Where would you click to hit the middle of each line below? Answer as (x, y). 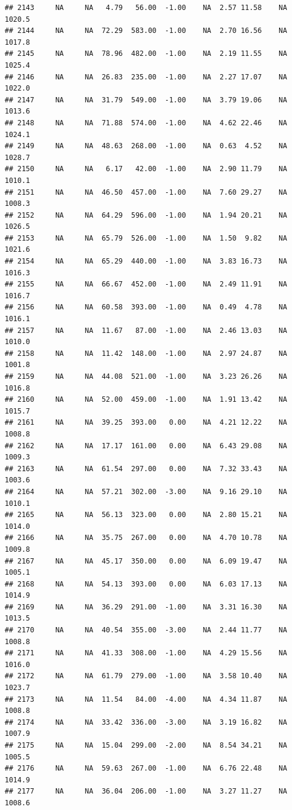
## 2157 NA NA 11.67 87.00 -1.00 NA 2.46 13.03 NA (146, 330)
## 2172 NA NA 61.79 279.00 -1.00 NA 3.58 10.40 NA (146, 676)
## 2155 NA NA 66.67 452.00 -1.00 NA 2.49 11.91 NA (146, 284)
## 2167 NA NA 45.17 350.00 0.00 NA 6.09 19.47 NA (146, 561)
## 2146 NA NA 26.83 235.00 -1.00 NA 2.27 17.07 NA (146, 77)
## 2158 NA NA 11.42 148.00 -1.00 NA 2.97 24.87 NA (146, 353)
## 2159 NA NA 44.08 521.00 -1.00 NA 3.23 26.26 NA (146, 376)
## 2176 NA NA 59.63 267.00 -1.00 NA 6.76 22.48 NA (146, 769)
